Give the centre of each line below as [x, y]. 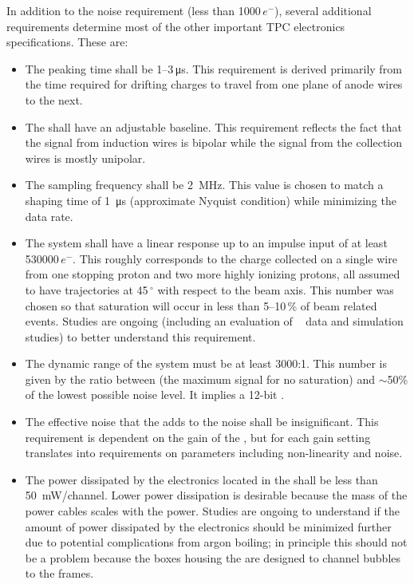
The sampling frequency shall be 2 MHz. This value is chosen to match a [204, 185]
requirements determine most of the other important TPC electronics [176, 26]
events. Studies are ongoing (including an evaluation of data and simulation [214, 321]
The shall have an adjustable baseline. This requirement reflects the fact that [214, 126]
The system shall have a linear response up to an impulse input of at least [206, 243]
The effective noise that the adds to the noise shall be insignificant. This [202, 422]
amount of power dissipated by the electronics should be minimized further [208, 526]
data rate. [49, 216]
